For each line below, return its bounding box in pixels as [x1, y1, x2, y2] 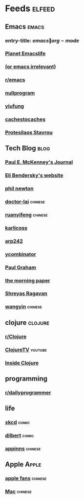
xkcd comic [5, 419, 30, 426]
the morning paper [5, 277, 50, 284]
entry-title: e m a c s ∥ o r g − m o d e [5, 37, 80, 44]
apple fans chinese [5, 475, 47, 482]
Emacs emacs [5, 23, 44, 31]
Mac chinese [5, 488, 32, 495]
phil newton [5, 185, 34, 192]
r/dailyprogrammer [5, 389, 51, 396]
